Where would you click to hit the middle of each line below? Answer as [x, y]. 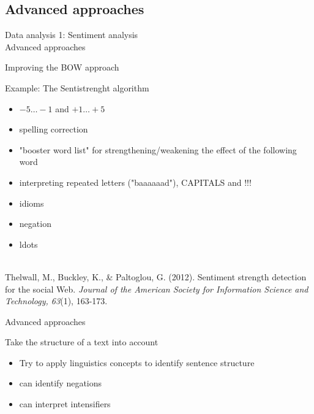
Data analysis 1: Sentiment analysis [72, 35]
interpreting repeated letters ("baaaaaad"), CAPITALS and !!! [135, 182]
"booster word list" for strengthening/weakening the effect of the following [158, 149]
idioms [32, 203]
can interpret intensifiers [65, 404]
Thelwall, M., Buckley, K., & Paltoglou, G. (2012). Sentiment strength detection [156, 276]
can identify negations [61, 383]
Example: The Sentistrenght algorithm [77, 87]
